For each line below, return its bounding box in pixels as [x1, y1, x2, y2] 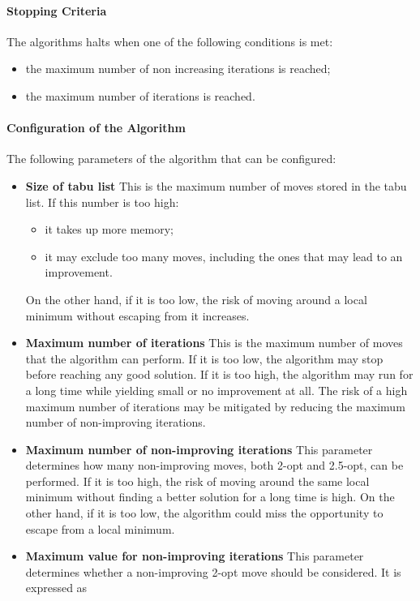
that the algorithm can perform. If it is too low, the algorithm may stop [25, 350, 384, 367]
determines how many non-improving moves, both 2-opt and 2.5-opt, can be [25, 457, 404, 474]
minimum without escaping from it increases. [25, 307, 250, 324]
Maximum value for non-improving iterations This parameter [25, 547, 364, 565]
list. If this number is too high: [25, 193, 179, 210]
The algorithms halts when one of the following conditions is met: [6, 32, 333, 49]
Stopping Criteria [6, 2, 107, 19]
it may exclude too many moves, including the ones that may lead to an [45, 247, 403, 264]
